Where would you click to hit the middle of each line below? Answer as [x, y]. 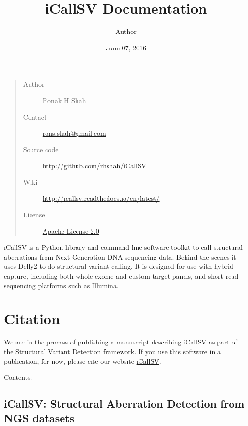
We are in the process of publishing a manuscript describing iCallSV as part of [121, 342]
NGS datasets [39, 418]
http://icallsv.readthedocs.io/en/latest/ [101, 198]
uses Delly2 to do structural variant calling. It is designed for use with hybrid [119, 266]
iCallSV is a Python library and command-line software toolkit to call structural [123, 247]
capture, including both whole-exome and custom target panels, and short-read [121, 276]
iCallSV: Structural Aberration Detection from [124, 403]
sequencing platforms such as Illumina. [61, 285]
